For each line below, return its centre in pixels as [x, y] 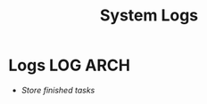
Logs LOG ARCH [70, 65]
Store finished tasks [58, 90]
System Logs [149, 16]
